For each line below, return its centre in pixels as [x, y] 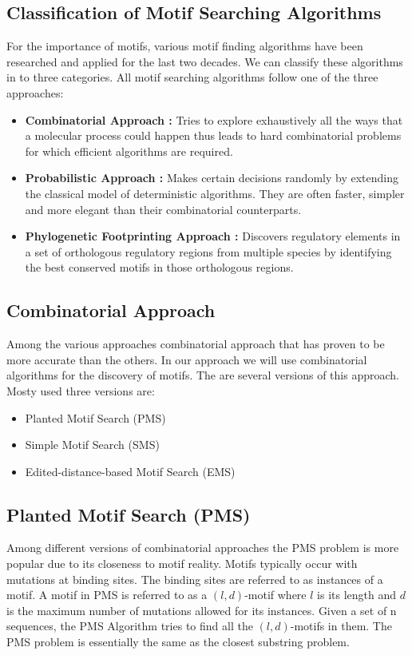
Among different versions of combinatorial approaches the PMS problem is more [203, 548]
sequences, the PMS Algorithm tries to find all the [130, 626]
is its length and [357, 595]
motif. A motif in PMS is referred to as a [107, 595]
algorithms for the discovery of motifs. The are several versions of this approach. [203, 375]
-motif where [275, 595]
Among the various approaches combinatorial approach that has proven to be [196, 344]
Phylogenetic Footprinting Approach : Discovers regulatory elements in [213, 236]
